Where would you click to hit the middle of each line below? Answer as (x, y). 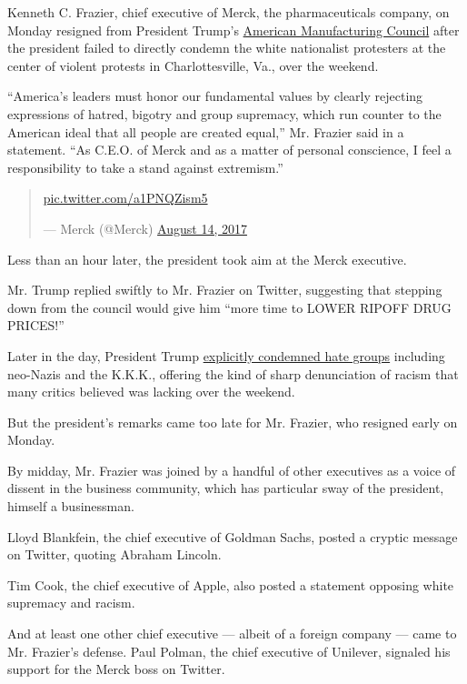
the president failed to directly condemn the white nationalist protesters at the (227, 48)
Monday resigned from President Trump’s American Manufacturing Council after (233, 30)
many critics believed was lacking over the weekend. (151, 392)
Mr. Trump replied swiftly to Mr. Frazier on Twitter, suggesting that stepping (225, 290)
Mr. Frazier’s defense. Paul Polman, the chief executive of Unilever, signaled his (229, 651)
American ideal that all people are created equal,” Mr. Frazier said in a (206, 131)
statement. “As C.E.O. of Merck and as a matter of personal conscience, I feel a (229, 150)
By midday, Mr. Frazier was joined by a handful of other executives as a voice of (232, 470)
